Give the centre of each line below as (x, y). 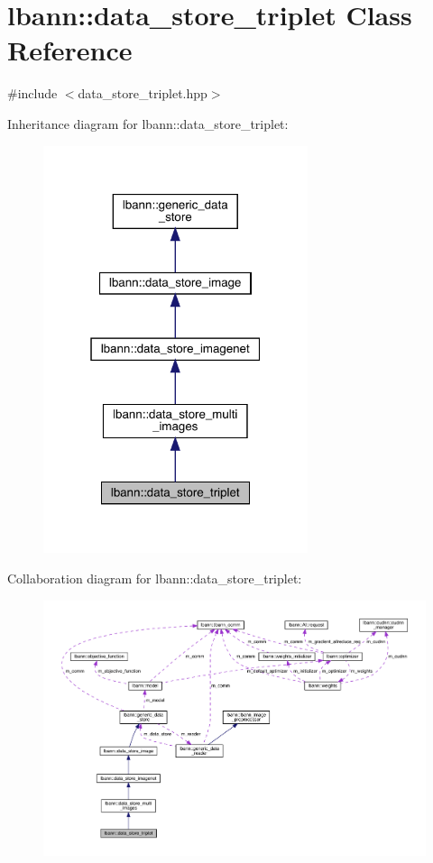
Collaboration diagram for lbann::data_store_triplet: (155, 578)
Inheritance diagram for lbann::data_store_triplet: (148, 123)
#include (32, 93)
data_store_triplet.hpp (143, 93)
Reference (70, 50)
